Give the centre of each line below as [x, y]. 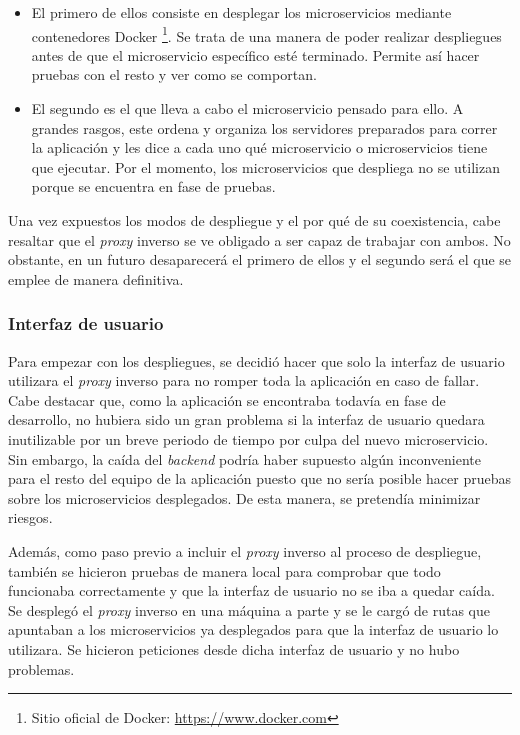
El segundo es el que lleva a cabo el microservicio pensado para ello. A [247, 108]
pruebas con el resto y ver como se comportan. [174, 74]
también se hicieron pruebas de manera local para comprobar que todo [224, 570]
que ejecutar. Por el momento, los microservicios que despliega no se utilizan [265, 166]
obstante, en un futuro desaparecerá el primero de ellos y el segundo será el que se [260, 259]
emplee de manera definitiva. [96, 278]
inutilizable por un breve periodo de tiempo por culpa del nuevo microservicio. [248, 438]
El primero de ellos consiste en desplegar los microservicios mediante [241, 12]
